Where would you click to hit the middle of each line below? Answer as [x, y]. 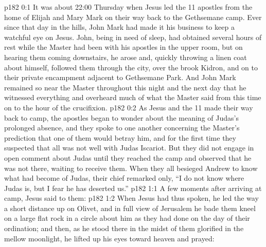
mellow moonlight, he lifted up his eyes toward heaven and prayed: [109, 238]
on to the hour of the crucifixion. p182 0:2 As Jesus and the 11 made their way [129, 107]
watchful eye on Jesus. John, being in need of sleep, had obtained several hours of [133, 37]
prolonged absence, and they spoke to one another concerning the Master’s [122, 128]
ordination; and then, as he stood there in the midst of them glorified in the [124, 228]
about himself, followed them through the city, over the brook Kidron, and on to [131, 67]
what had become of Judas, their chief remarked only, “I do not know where [124, 178]
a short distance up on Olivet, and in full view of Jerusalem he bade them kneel [130, 208]
